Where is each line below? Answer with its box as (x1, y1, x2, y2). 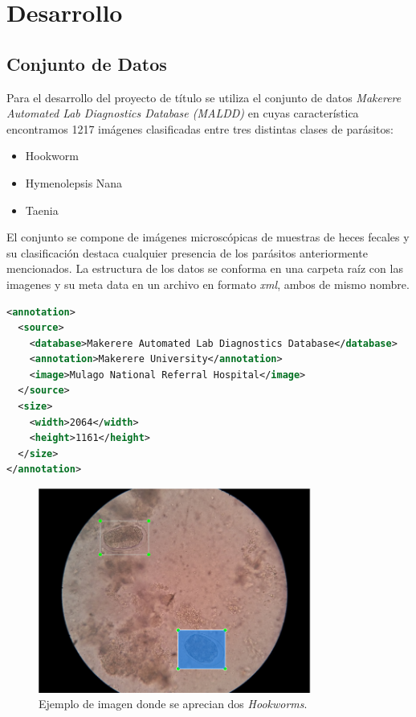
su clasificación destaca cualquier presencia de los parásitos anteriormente (6, 244, 368, 261)
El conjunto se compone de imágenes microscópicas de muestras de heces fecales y (6, 229, 410, 245)
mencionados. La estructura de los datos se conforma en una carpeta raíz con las (6, 260, 403, 277)
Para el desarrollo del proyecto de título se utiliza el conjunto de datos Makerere (6, 89, 402, 105)
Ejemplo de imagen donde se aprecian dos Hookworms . (39, 695, 308, 712)
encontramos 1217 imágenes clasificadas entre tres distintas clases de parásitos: (6, 120, 394, 137)
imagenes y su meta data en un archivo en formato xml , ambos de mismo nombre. (6, 275, 410, 292)
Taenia (25, 201, 59, 218)
